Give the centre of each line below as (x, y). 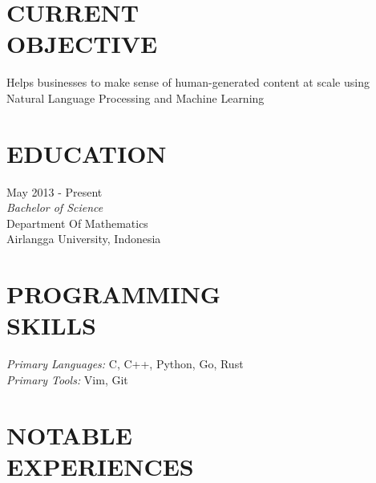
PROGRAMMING (114, 294)
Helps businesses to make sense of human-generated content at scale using (188, 82)
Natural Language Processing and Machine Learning (135, 97)
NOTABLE (69, 434)
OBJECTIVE (82, 44)
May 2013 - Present (55, 191)
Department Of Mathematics (77, 223)
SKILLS (51, 325)
